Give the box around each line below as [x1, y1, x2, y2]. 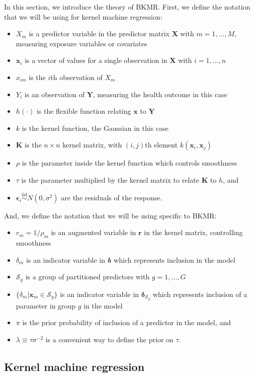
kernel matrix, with [62, 139, 122, 150]
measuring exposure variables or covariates [16, 38, 147, 48]
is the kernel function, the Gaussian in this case [22, 122, 168, 133]
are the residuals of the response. [61, 192, 162, 202]
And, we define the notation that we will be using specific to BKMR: [4, 210, 217, 220]
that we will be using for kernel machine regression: [4, 11, 162, 22]
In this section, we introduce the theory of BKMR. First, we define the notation [4, 2, 250, 12]
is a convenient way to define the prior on [45, 334, 174, 344]
